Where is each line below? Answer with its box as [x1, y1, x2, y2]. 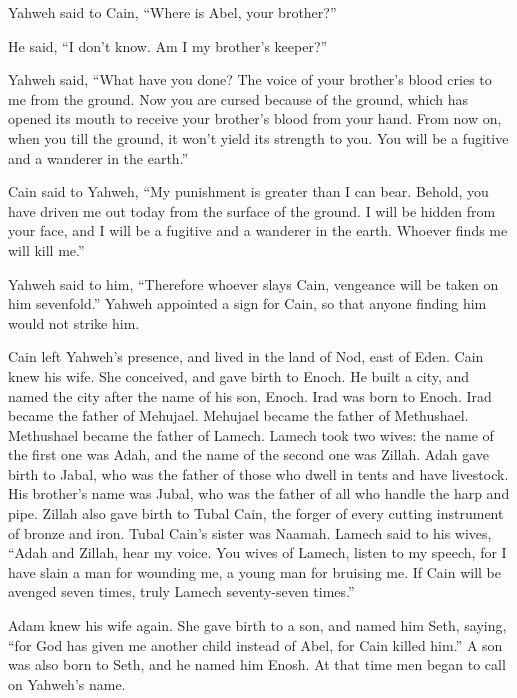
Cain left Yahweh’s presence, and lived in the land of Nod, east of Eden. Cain [8, 346, 484, 367]
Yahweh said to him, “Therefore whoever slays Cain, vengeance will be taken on [8, 273, 499, 294]
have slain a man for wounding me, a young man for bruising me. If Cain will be [8, 561, 502, 582]
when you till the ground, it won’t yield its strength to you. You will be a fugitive [8, 127, 509, 148]
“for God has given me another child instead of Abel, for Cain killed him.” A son [8, 634, 503, 655]
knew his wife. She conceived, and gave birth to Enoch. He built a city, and [8, 365, 470, 386]
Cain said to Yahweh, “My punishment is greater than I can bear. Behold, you [8, 181, 489, 202]
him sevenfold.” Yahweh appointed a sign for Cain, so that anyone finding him [8, 293, 487, 314]
